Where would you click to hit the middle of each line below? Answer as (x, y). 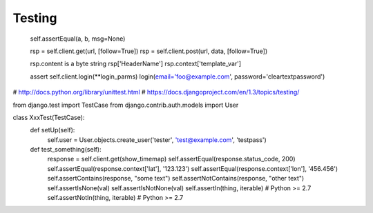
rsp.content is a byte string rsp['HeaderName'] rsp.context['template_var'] (136, 64)
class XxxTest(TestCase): (49, 117)
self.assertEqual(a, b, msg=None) (78, 39)
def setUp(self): (52, 130)
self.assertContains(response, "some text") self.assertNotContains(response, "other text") (176, 179)
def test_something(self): (66, 150)
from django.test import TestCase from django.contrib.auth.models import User (126, 105)
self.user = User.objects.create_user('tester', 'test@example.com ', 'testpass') (157, 140)
